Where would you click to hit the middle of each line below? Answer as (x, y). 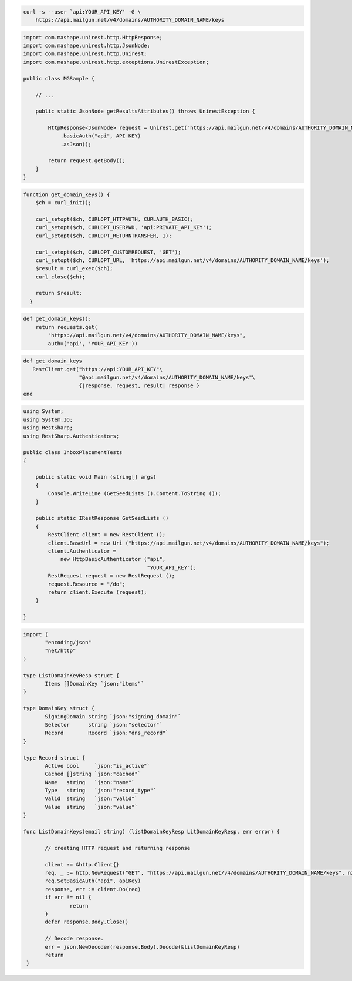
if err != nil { (68, 898)
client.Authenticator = (82, 551)
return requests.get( (67, 327)
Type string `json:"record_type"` (101, 791)
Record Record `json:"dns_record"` (107, 733)
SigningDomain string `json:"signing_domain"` (113, 716)
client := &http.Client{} (82, 864)
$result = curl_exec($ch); (75, 268)
